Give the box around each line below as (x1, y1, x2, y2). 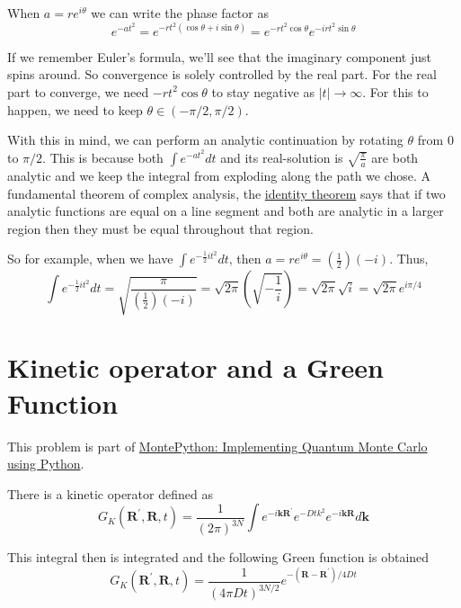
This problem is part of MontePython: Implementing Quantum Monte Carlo (7, 436, 428, 455)
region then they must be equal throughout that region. (7, 219, 314, 237)
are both (371, 148, 419, 166)
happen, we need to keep (7, 100, 143, 119)
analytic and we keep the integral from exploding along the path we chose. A (7, 165, 431, 184)
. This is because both (42, 148, 164, 166)
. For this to (362, 82, 429, 101)
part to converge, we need (7, 82, 149, 101)
